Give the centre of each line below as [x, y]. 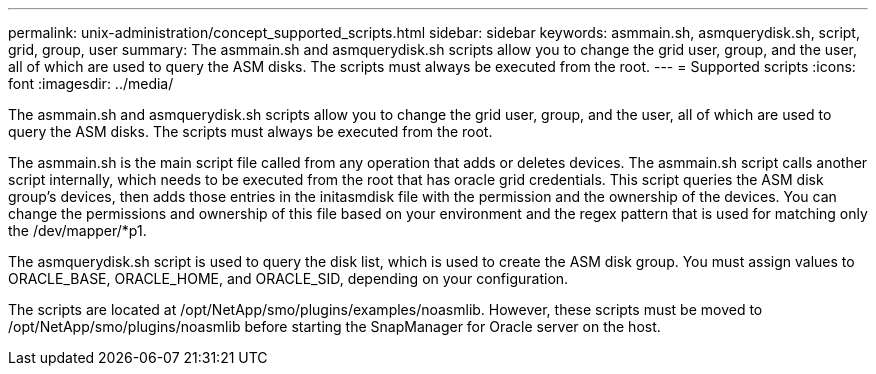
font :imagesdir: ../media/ [91, 83]
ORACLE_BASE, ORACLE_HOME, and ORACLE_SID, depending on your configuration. [288, 278]
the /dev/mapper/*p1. [77, 230]
